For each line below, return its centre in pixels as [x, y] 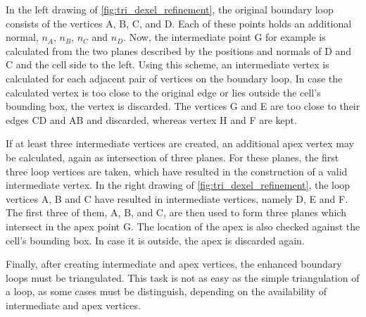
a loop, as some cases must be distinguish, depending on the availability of [166, 291]
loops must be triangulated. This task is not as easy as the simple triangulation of [183, 277]
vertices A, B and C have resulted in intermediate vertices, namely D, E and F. [177, 198]
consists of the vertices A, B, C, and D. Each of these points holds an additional [179, 23]
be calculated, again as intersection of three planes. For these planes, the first [172, 157]
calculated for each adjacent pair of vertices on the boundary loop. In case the [174, 78]
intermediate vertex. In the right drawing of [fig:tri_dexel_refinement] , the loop [178, 185]
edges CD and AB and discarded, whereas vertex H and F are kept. [151, 119]
